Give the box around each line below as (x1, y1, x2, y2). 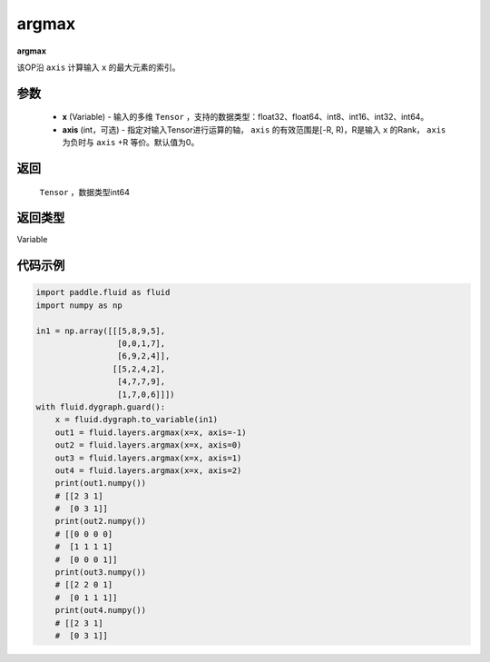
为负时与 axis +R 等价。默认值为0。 (62, 137, 200, 148)
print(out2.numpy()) (54, 516, 147, 527)
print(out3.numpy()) (54, 568, 147, 578)
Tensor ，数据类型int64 (39, 186, 131, 197)
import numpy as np (35, 300, 122, 311)
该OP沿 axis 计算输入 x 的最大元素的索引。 (16, 62, 181, 73)
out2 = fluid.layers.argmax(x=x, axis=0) (54, 440, 242, 450)
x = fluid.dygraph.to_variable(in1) (54, 414, 218, 425)
